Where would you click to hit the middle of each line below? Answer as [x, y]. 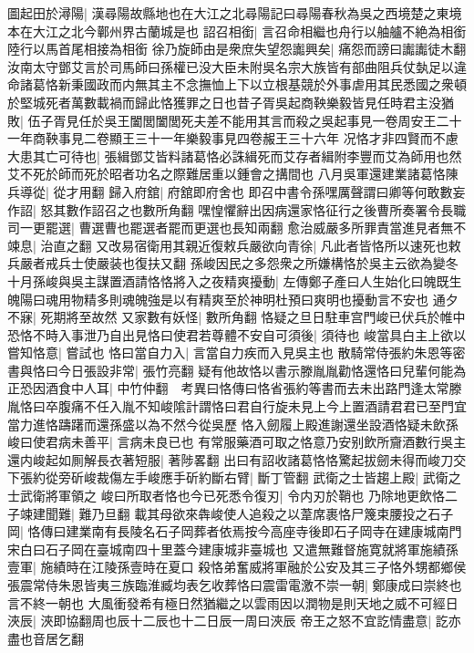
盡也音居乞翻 [46, 638]
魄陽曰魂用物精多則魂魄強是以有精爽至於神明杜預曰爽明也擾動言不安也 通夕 [233, 299]
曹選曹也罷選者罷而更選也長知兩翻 [181, 228]
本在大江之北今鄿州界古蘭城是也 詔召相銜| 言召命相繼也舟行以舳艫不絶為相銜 [237, 31]
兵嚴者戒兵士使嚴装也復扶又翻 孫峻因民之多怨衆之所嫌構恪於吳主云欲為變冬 [233, 263]
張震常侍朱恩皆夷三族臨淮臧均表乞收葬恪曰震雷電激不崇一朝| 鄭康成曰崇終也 [235, 585]
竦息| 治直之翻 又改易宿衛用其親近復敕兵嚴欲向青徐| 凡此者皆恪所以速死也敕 [234, 245]
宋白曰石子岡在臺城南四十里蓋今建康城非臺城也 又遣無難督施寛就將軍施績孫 [233, 549]
